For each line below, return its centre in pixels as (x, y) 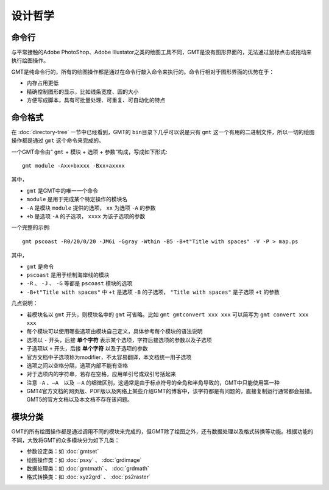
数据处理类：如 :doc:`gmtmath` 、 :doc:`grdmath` (88, 468)
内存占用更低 (43, 83)
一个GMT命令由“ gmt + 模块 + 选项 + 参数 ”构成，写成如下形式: (89, 152)
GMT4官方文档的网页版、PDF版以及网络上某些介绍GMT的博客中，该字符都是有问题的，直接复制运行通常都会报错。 (171, 391)
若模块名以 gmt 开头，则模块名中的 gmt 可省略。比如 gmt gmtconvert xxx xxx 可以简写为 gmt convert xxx (168, 314)
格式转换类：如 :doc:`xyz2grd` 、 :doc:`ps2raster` (88, 477)
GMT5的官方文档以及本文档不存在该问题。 (80, 400)
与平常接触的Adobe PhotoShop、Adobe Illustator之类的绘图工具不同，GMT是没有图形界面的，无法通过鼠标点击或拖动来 (161, 52)
